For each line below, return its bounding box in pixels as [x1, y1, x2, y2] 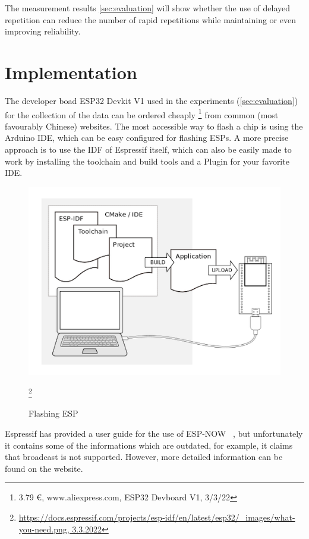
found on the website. [5, 462, 83, 474]
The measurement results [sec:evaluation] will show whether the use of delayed [5, 2, 291, 14]
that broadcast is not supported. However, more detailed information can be [5, 450, 283, 463]
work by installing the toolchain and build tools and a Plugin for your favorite [5, 155, 289, 167]
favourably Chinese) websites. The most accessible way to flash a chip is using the [5, 119, 303, 132]
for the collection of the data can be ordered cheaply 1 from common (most [5, 106, 279, 121]
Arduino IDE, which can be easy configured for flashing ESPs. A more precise [5, 131, 289, 144]
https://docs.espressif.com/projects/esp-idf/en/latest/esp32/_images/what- [18, 511, 295, 524]
